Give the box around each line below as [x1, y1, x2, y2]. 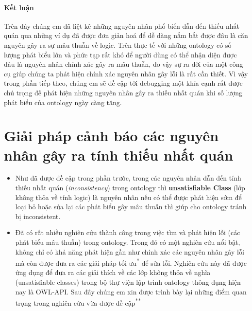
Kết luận [4, 2, 34, 12]
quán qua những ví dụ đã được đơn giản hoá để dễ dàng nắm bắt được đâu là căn [4, 30, 248, 40]
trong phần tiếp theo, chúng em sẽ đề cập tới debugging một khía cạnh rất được [4, 78, 243, 88]
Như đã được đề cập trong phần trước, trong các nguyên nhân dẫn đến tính [15, 173, 241, 183]
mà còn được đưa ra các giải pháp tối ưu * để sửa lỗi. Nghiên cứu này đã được [15, 256, 247, 268]
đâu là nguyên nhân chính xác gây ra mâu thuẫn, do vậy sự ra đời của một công [4, 59, 243, 69]
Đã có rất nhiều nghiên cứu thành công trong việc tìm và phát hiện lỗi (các [15, 227, 240, 238]
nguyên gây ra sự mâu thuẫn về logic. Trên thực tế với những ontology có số [4, 39, 232, 50]
